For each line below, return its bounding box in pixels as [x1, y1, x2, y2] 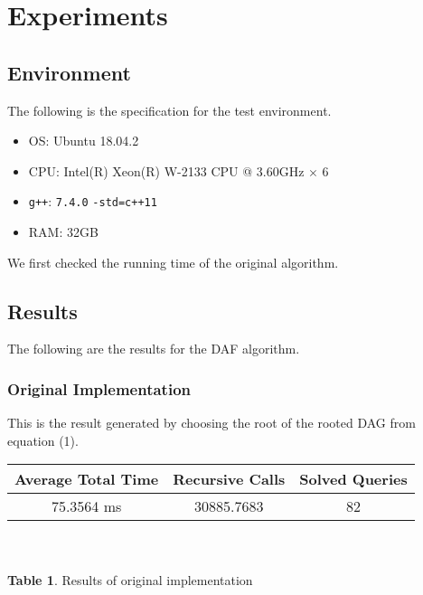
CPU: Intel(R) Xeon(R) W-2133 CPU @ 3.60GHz [28, 161, 305, 180]
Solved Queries [299, 468, 408, 490]
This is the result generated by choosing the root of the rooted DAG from [7, 413, 416, 432]
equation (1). [7, 430, 79, 449]
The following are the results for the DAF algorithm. [7, 339, 300, 358]
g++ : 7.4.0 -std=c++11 [28, 192, 157, 211]
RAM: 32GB [28, 222, 99, 241]
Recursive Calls [173, 468, 286, 490]
